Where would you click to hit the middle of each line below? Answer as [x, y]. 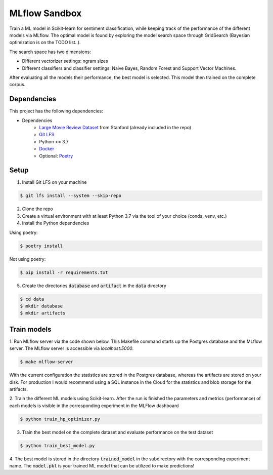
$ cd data [32, 299]
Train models [30, 329]
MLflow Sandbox [45, 13]
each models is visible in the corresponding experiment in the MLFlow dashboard [94, 406]
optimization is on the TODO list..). [45, 43]
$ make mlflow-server [47, 362]
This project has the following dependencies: [56, 111]
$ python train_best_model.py [57, 445]
